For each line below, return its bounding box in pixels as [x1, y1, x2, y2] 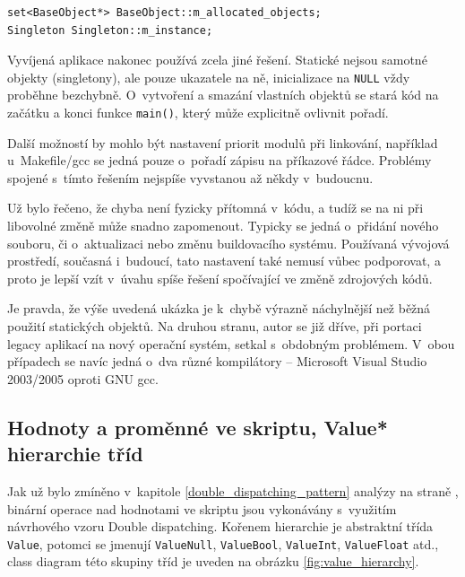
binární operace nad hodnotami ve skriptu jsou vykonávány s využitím [7, 499, 397, 518]
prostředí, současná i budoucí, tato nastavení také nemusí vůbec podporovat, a [7, 251, 441, 270]
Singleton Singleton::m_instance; [7, 23, 213, 37]
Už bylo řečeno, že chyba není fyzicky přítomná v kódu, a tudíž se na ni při [7, 198, 424, 217]
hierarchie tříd [7, 440, 143, 468]
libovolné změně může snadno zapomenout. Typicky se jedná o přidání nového [7, 216, 439, 235]
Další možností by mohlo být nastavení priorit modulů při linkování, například [7, 133, 438, 152]
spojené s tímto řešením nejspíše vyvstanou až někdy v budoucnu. [7, 168, 374, 187]
